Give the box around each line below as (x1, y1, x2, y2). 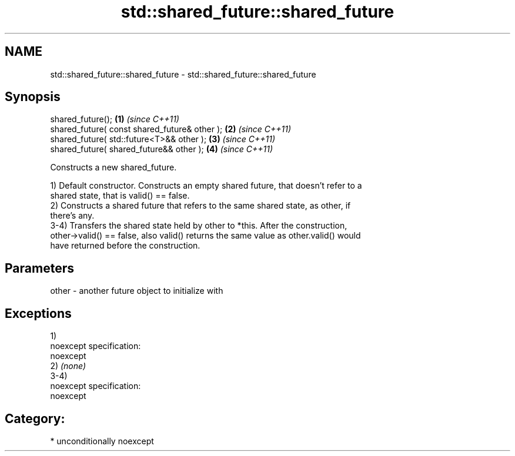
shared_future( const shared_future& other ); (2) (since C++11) (50, 124, 292, 135)
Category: (5, 411, 65, 426)
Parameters (5, 260, 74, 276)
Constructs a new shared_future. (50, 162, 177, 173)
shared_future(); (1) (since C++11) (50, 114, 179, 125)
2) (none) (50, 361, 86, 371)
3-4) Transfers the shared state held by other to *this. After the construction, (50, 220, 347, 231)
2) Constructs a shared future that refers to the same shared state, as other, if (50, 200, 351, 211)
